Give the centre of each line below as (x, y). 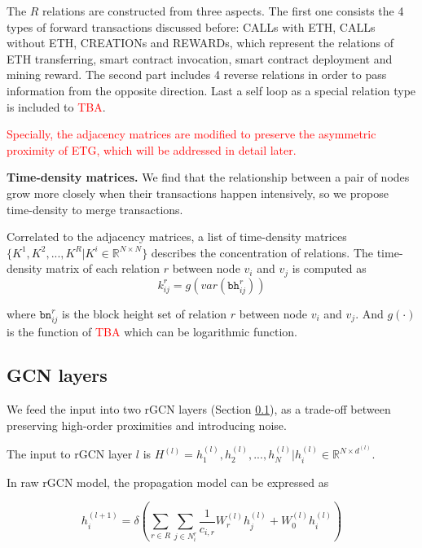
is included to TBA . (56, 106)
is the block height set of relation (145, 313)
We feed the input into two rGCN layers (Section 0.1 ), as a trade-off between (199, 409)
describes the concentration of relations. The (262, 252)
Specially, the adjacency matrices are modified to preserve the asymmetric (191, 134)
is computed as (329, 268)
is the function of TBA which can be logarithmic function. (152, 331)
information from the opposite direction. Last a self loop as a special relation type (211, 90)
